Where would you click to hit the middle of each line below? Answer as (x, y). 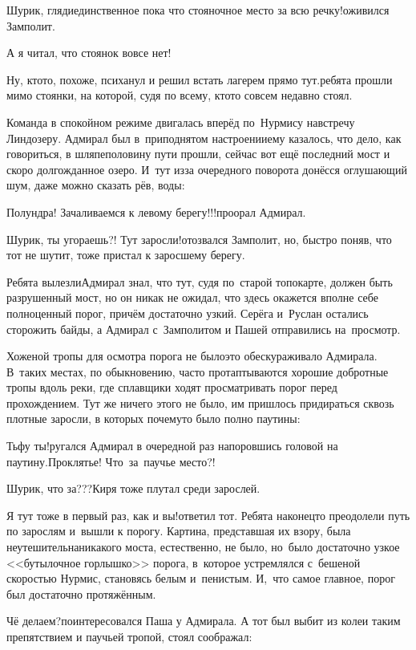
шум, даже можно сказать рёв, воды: (96, 185)
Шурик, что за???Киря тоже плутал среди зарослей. (133, 488)
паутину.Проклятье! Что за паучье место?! (111, 461)
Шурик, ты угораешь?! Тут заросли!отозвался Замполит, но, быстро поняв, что (199, 239)
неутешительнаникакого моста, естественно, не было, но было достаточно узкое (203, 547)
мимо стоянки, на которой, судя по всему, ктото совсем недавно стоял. (180, 95)
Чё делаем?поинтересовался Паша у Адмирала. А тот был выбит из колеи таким (204, 621)
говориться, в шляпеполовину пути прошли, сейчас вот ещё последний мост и (198, 154)
